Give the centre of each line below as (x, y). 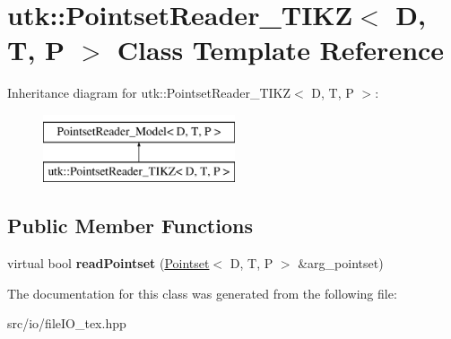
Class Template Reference (281, 50)
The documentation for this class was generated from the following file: (202, 293)
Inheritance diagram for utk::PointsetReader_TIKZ (149, 93)
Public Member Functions (130, 226)
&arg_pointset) (341, 263)
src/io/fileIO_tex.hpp (67, 323)
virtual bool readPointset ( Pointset (108, 263)
